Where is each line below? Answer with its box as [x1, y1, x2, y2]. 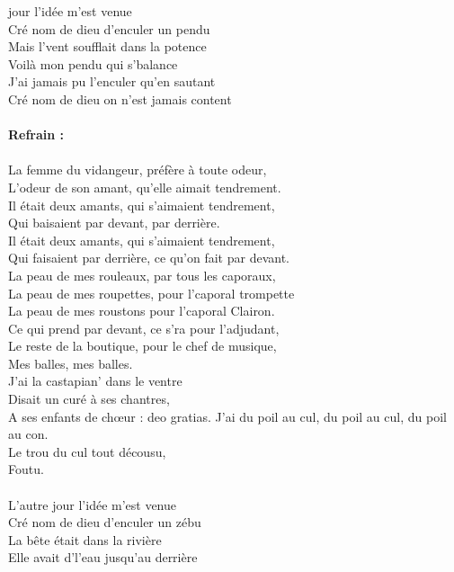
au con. [8, 425, 49, 443]
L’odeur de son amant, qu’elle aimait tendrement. [8, 177, 281, 196]
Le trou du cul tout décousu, [8, 442, 166, 460]
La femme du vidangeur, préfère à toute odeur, [8, 160, 267, 179]
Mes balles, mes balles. [8, 353, 133, 372]
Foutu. [8, 460, 44, 478]
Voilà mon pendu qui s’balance [8, 54, 178, 73]
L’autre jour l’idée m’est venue [8, 495, 177, 514]
